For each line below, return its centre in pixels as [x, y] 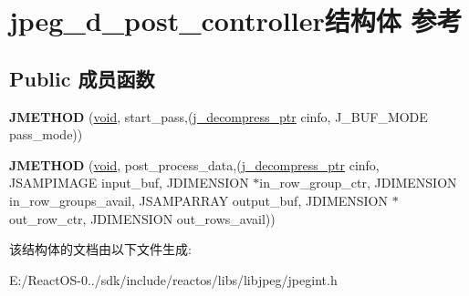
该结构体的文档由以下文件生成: [100, 249]
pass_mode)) [46, 134]
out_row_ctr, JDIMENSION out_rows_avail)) [142, 218]
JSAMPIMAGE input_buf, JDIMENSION [129, 183]
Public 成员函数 [82, 78]
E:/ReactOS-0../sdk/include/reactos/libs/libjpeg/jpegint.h [173, 279]
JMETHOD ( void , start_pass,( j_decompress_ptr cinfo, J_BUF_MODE [219, 116]
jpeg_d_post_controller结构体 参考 [236, 20]
